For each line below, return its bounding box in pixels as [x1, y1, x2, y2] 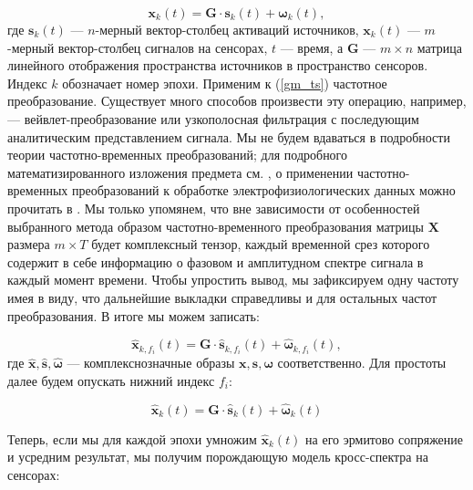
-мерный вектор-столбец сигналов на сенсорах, [7, 37, 268, 57]
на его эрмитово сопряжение [305, 429, 464, 448]
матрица [416, 37, 462, 57]
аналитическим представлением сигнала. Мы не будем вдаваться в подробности [7, 127, 450, 146]
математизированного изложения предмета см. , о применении [7, 162, 354, 182]
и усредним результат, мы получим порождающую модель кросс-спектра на [7, 447, 428, 466]
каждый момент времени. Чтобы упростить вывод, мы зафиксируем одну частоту [7, 270, 459, 289]
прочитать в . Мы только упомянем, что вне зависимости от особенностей [7, 198, 420, 217]
